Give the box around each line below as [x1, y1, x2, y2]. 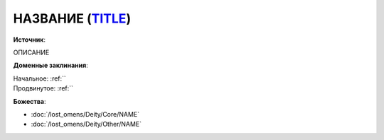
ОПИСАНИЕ [13, 48, 50, 57]
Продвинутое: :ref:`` [13, 84, 74, 93]
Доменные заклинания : [13, 61, 88, 70]
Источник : [13, 35, 46, 44]
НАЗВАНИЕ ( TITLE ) [13, 11, 132, 26]
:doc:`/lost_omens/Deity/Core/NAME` [31, 110, 140, 118]
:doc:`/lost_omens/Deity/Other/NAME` [31, 120, 142, 129]
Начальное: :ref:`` [13, 74, 67, 83]
